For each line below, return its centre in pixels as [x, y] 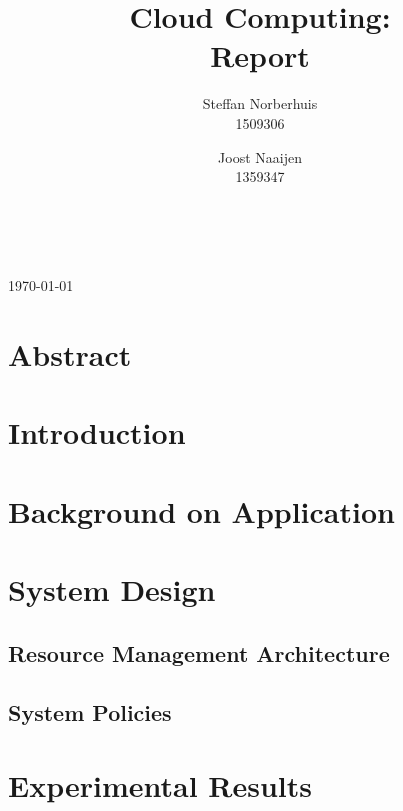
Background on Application [201, 510]
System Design [112, 589]
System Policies [90, 711]
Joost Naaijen [260, 156]
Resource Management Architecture [199, 652]
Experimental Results [160, 785]
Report [260, 55]
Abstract [70, 354]
